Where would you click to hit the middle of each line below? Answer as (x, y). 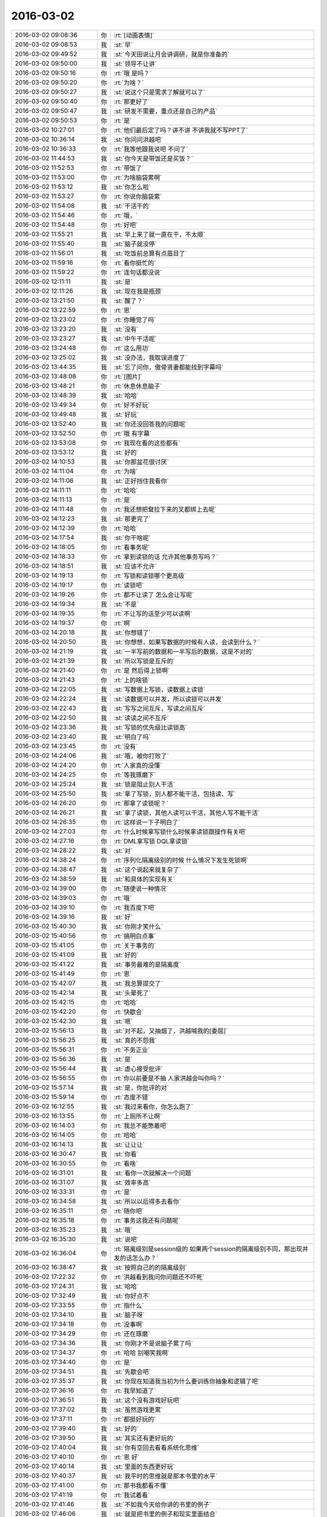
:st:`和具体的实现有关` (144, 879)
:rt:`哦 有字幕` (133, 433)
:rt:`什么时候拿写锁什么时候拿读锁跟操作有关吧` (180, 831)
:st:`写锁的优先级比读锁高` (150, 727)
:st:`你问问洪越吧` (138, 140)
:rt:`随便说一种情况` (141, 888)
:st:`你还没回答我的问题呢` (150, 424)
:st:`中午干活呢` (135, 339)
